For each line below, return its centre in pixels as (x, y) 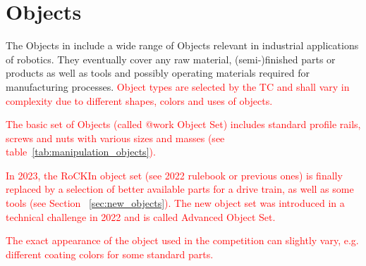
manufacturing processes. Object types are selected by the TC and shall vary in (178, 86)
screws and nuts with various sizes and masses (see (115, 138)
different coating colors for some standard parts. (110, 254)
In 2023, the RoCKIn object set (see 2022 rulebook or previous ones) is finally (174, 175)
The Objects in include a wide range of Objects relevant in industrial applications (182, 45)
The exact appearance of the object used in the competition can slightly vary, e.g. (182, 240)
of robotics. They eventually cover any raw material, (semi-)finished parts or (171, 59)
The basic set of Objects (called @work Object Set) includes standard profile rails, (183, 124)
